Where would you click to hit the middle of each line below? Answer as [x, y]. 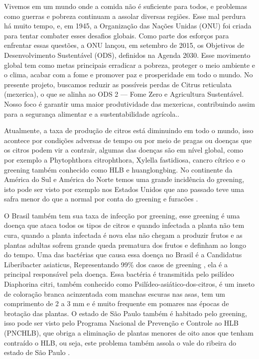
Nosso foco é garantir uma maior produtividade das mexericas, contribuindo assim [129, 103]
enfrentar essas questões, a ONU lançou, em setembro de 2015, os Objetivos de [124, 45]
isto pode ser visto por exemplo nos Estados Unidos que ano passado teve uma [124, 189]
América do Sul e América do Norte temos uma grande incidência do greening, [124, 179]
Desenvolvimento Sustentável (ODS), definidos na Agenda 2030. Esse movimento [127, 55]
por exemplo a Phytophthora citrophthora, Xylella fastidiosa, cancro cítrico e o [125, 159]
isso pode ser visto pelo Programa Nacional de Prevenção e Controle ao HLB [122, 323]
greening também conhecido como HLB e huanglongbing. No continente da [118, 169]
